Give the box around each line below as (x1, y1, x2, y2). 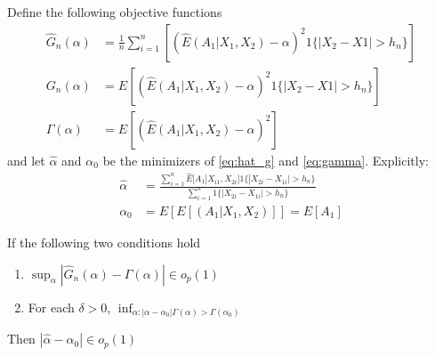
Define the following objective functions (7, 3, 222, 20)
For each (28, 297, 75, 316)
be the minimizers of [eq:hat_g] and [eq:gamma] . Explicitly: (102, 150, 429, 169)
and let (7, 150, 45, 169)
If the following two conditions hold (7, 233, 201, 251)
